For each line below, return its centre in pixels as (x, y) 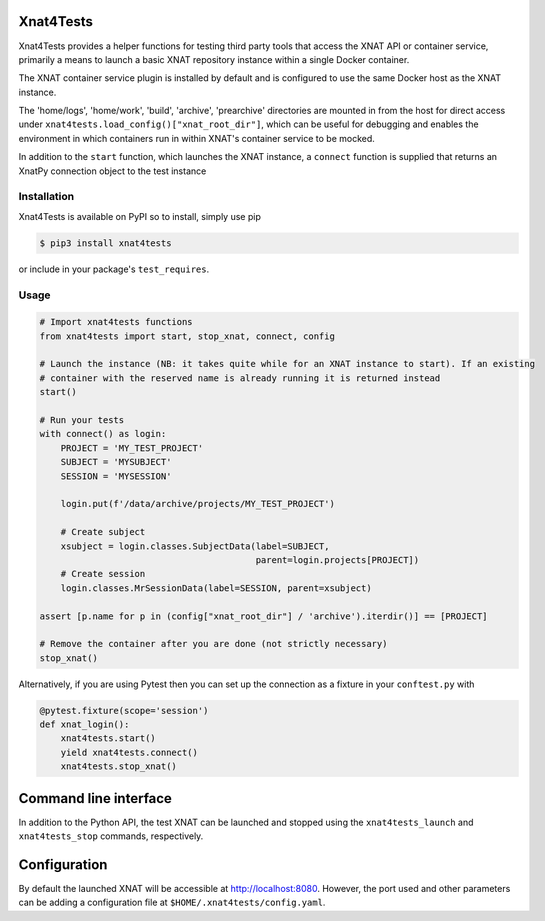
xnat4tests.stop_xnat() (118, 766)
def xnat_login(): (84, 724)
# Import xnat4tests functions (116, 322)
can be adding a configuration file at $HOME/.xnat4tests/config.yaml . (172, 902)
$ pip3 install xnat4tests (105, 243)
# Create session (103, 574)
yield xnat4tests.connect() (129, 752)
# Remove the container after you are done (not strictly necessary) (213, 644)
